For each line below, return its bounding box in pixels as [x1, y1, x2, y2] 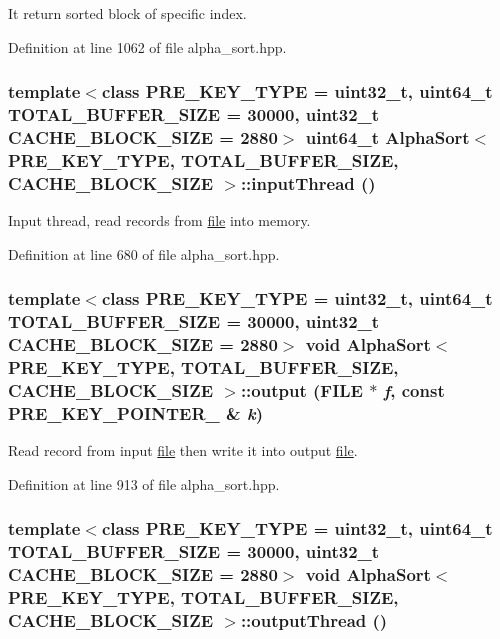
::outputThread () [240, 607, 388, 632]
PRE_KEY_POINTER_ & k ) [8, 400, 263, 425]
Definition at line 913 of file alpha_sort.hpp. [8, 473, 280, 494]
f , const [383, 377, 445, 402]
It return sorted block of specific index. [8, 3, 247, 23]
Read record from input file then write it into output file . [8, 440, 358, 461]
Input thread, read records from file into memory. [8, 210, 311, 231]
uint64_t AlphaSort [305, 124, 470, 149]
